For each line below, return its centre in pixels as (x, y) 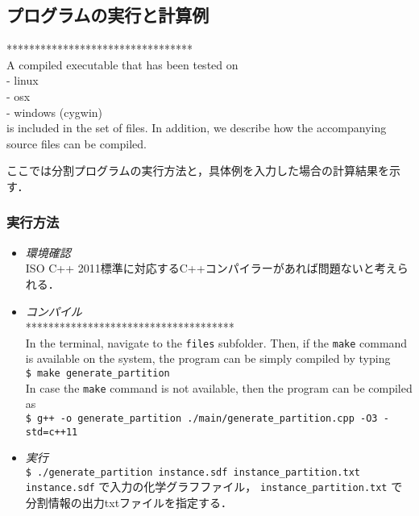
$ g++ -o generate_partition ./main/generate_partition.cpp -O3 (201, 418)
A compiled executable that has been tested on (122, 64)
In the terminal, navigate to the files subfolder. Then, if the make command (216, 342)
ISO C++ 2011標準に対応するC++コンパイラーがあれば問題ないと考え (211, 268)
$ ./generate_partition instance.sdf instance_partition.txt (193, 472)
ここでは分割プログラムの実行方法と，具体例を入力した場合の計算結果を (198, 171)
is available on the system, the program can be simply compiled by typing (208, 358)
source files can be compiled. (77, 143)
